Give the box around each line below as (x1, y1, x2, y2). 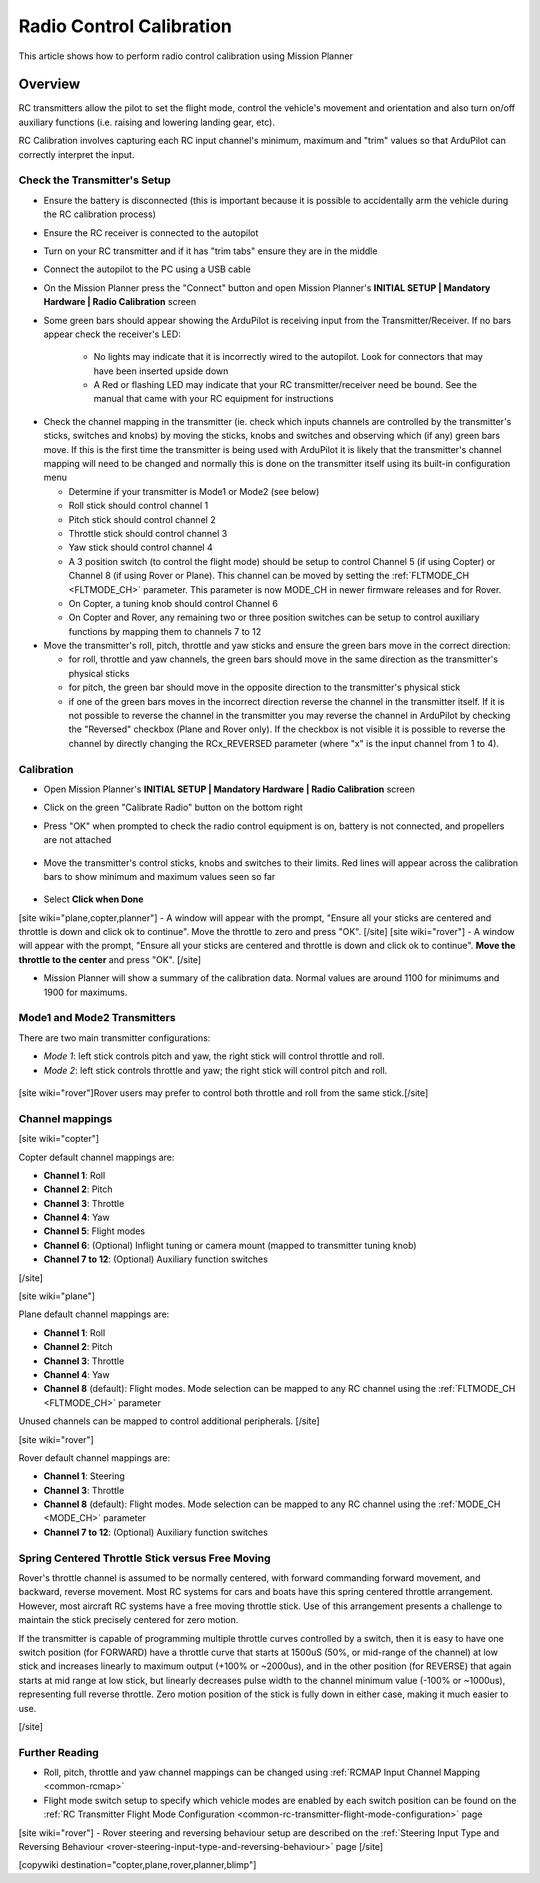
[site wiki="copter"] (18, 1133, 100, 1145)
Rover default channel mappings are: (18, 1451, 170, 1464)
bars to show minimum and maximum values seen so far (43, 870, 276, 882)
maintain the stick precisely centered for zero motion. (18, 1614, 239, 1626)
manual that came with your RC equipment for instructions (93, 393, 334, 405)
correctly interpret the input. (18, 148, 135, 160)
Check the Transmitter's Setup (18, 173, 171, 187)
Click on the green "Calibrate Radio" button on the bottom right (43, 801, 304, 814)
